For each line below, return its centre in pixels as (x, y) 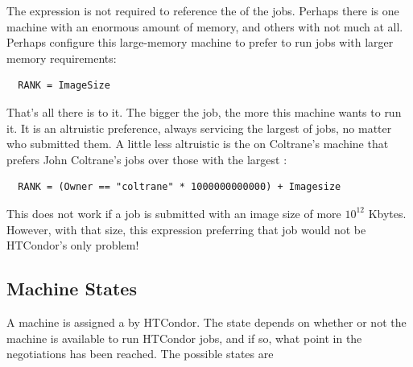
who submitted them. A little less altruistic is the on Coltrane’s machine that (198, 144)
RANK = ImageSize (64, 86)
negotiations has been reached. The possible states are (140, 354)
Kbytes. (387, 213)
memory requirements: (62, 58)
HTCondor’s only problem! (73, 245)
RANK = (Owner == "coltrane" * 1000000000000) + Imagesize (180, 187)
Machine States (72, 289)
